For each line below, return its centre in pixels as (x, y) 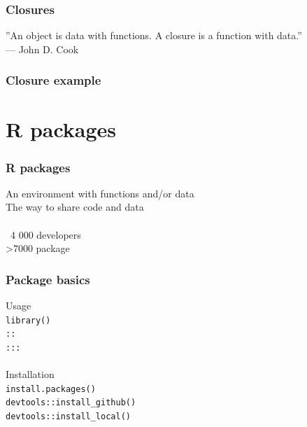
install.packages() (51, 389)
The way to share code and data (75, 207)
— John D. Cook (42, 49)
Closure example (53, 80)
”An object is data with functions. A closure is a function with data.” (154, 35)
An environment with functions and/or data (100, 193)
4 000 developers (45, 234)
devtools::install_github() (71, 403)
